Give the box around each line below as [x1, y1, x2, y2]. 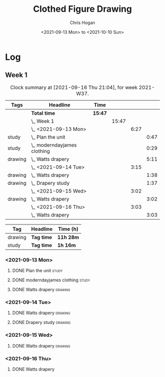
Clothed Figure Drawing [33, 3, 132, 15]
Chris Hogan [69, 20, 96, 25]
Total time [31, 109, 55, 116]
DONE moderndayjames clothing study [12, 277, 90, 283]
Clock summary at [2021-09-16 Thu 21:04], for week [10, 84, 138, 91]
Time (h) [58, 226, 79, 232]
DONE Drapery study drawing [12, 320, 71, 326]
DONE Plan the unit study [12, 268, 63, 274]
